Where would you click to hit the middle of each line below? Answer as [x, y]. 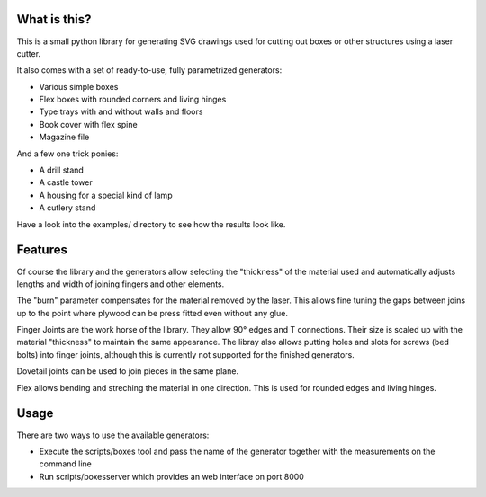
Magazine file [64, 137]
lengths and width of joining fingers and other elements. [121, 284]
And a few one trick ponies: [67, 154]
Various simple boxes [79, 86]
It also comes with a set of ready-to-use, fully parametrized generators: [149, 70]
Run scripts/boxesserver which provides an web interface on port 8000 [172, 476]
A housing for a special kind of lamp [106, 195]
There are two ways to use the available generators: [113, 435]
